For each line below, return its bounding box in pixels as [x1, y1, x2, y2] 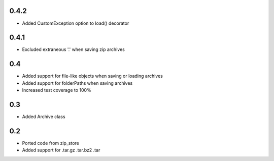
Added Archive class [22, 114, 65, 120]
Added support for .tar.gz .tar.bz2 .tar [22, 147, 100, 153]
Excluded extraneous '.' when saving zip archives [22, 46, 125, 52]
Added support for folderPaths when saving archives [22, 80, 133, 86]
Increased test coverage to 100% [22, 87, 91, 93]
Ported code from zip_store [22, 140, 80, 146]
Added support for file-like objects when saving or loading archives [22, 73, 163, 79]
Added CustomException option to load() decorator [22, 20, 129, 26]
